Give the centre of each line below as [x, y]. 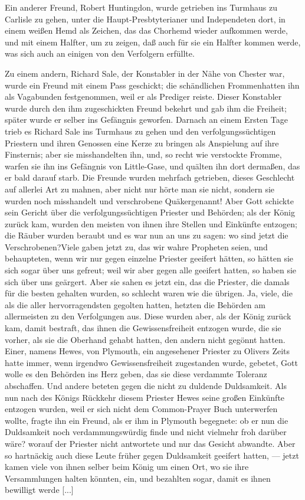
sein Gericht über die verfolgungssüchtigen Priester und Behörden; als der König [150, 212]
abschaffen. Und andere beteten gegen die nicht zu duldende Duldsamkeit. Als [146, 385]
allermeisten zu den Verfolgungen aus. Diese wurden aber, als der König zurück [148, 316]
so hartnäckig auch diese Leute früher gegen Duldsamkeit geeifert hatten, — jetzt [152, 455]
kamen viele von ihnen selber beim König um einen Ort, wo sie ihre [127, 467]
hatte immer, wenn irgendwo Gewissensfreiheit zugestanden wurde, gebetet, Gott [151, 362]
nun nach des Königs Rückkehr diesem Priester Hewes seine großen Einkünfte [145, 397]
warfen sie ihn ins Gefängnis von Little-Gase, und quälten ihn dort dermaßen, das [152, 166]
